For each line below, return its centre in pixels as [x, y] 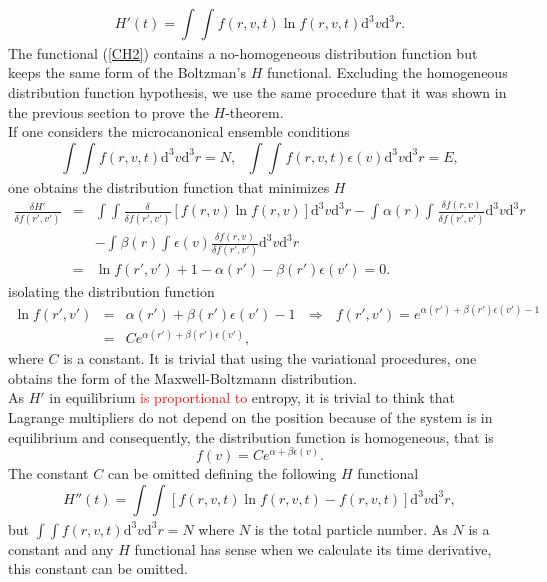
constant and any [61, 548]
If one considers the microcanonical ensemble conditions [179, 131]
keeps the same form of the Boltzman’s [127, 72]
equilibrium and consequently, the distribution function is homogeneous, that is [251, 436]
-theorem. [254, 111]
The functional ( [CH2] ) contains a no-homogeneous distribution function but [243, 52]
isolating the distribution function [111, 290]
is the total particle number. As [351, 528]
